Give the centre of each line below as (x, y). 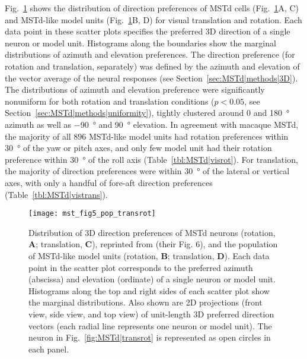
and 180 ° (271, 113)
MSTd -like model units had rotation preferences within (189, 136)
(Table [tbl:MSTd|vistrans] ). (56, 194)
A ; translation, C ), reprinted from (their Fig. (111, 244)
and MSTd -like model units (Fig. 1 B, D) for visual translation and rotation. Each (153, 19)
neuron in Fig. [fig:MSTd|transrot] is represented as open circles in (150, 337)
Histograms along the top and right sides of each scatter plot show (149, 290)
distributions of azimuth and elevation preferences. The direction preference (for (150, 54)
